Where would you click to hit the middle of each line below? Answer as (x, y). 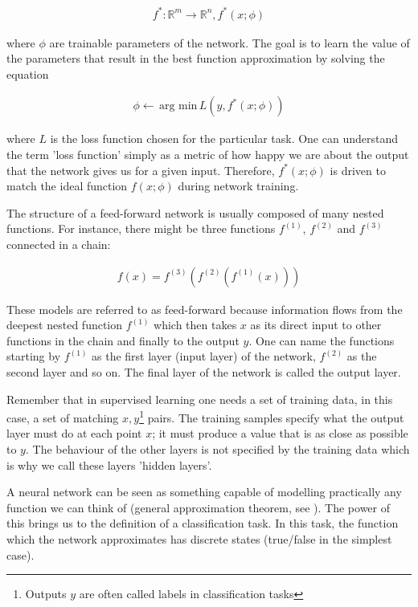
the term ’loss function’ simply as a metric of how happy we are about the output (208, 154)
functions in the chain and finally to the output (123, 340)
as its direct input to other (316, 325)
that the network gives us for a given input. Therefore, (141, 170)
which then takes (195, 325)
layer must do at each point (74, 433)
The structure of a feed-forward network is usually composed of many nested (195, 212)
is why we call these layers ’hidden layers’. (109, 464)
